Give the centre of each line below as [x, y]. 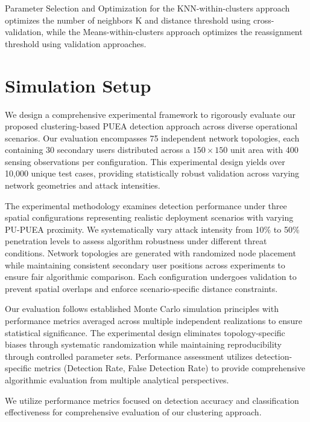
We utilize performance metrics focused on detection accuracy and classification [152, 400]
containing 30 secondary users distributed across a [98, 150]
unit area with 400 [264, 150]
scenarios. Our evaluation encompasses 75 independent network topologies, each [152, 138]
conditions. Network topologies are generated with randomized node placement [150, 253]
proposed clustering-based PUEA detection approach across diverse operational [151, 126]
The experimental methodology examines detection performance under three [146, 205]
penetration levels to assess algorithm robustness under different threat [136, 241]
